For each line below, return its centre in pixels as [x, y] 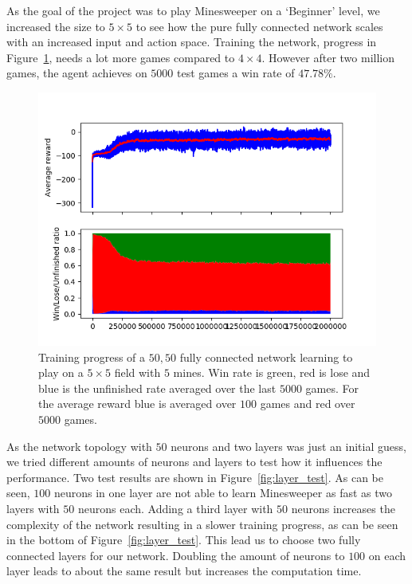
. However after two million [328, 57]
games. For [332, 388]
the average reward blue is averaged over [137, 404]
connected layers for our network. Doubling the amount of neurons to [176, 555]
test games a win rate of [235, 73]
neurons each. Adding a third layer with [175, 508]
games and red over [308, 404]
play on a [61, 372]
